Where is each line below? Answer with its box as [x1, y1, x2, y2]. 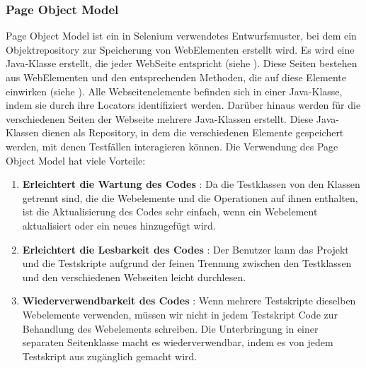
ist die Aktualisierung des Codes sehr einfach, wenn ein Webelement [22, 204, 318, 219]
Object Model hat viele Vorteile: [6, 153, 146, 167]
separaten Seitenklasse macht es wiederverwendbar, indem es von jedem [22, 335, 333, 350]
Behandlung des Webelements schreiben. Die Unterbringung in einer [22, 321, 319, 336]
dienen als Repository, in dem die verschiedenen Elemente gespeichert [42, 125, 344, 140]
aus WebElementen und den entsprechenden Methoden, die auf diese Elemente [6, 70, 346, 84]
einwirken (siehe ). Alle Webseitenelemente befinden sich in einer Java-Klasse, [6, 83, 343, 98]
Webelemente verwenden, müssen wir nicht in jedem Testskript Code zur [22, 307, 338, 321]
